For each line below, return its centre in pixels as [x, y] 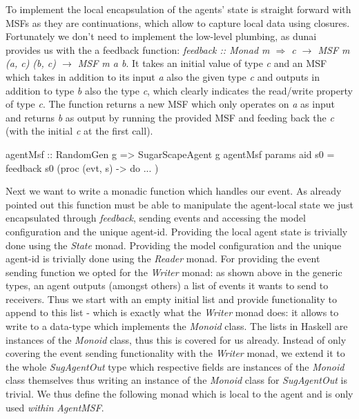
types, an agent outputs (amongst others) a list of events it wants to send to [167, 285]
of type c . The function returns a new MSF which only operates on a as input [170, 104]
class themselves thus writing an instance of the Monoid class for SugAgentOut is [177, 380]
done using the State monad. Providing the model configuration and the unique [174, 245]
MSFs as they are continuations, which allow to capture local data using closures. [178, 22]
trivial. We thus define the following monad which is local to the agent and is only [179, 394]
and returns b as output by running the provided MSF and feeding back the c [170, 117]
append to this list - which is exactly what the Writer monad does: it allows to [172, 312]
